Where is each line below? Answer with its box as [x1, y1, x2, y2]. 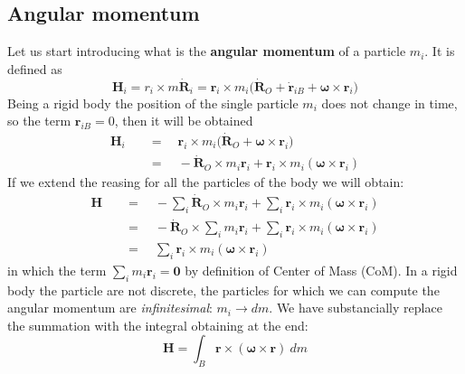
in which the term [7, 260, 107, 279]
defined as [7, 59, 62, 78]
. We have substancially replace [269, 298, 442, 317]
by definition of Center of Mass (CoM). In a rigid [185, 260, 458, 279]
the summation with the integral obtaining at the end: [7, 315, 308, 334]
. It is [424, 42, 455, 61]
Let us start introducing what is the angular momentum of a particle [7, 42, 406, 61]
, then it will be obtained [114, 111, 253, 130]
